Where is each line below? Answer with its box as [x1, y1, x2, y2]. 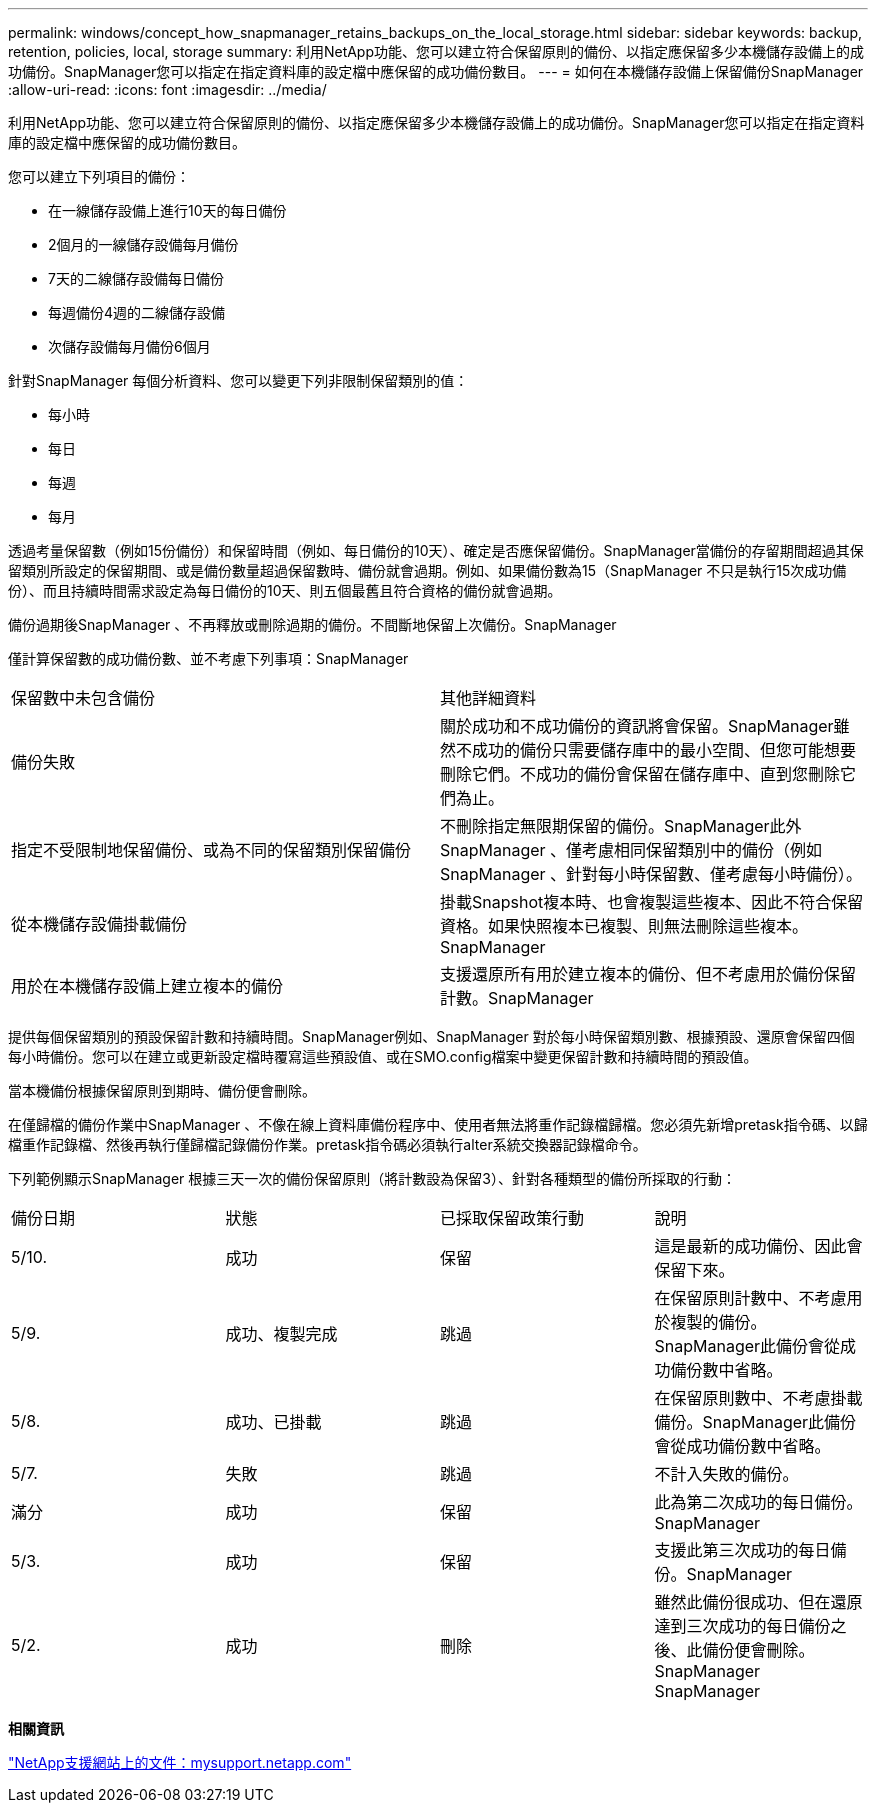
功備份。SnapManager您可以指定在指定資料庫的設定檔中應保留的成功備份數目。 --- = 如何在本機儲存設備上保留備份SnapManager [8, 63, 864, 80]
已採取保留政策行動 [440, 1208, 585, 1228]
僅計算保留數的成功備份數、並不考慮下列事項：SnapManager [8, 650, 409, 667]
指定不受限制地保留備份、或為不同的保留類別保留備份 [11, 840, 412, 860]
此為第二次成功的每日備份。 [654, 1492, 863, 1512]
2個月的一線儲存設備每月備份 [48, 236, 239, 253]
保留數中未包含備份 [11, 688, 156, 708]
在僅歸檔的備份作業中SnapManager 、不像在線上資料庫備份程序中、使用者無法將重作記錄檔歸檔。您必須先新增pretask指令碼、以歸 [8, 1116, 868, 1133]
